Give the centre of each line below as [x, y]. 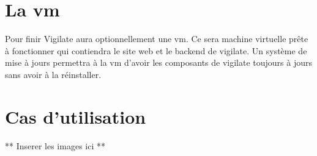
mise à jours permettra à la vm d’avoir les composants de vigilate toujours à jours [159, 62]
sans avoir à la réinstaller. [53, 74]
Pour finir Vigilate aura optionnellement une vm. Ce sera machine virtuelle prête [157, 39]
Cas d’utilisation [76, 116]
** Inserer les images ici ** [55, 145]
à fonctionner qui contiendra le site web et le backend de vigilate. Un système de [156, 50]
